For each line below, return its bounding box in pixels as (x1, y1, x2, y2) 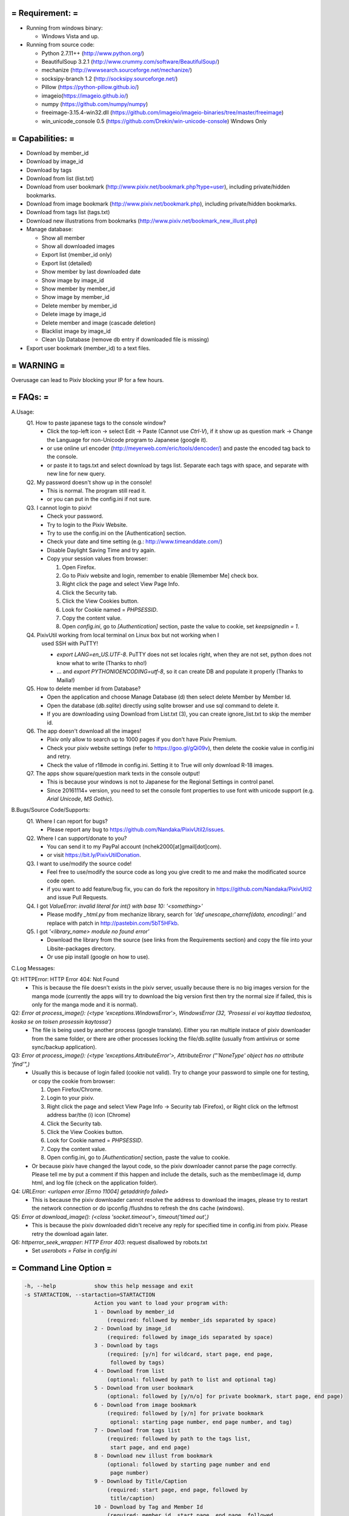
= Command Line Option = (11, 1263, 112, 1273)
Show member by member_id (41, 285, 115, 292)
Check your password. (47, 512, 104, 520)
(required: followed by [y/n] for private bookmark (107, 1410, 264, 1417)
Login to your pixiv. (47, 1095, 95, 1102)
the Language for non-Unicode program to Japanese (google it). (47, 436, 208, 443)
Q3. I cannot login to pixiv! (26, 504, 92, 511)
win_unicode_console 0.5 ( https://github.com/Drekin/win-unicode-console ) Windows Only (41, 117, 267, 124)
